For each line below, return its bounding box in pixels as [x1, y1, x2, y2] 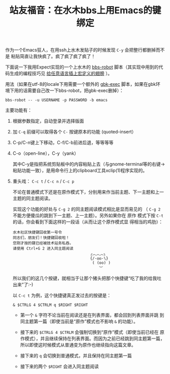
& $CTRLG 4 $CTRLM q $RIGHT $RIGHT [12, 302, 88, 308]
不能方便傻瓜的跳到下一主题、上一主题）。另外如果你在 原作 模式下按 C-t [12, 213, 164, 219]
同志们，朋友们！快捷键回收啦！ [12, 235, 70, 241]
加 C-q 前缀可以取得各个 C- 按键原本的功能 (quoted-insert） [12, 129, 137, 135]
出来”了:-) [12, 282, 33, 288]
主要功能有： [5, 107, 32, 113]
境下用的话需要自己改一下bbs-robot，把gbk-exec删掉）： [5, 87, 124, 94]
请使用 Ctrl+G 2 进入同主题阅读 [12, 246, 74, 251]
